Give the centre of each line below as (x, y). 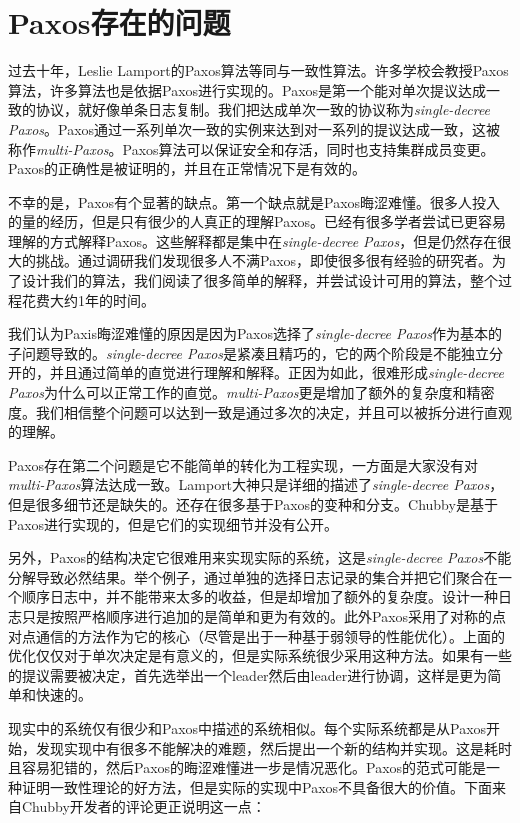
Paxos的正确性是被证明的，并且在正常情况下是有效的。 (187, 168)
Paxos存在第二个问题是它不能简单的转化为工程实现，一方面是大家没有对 (243, 464)
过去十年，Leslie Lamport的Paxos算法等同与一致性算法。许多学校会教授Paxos (258, 70)
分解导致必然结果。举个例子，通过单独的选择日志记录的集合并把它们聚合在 (253, 576)
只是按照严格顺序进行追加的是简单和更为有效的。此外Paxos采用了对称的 (257, 615)
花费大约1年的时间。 (88, 299)
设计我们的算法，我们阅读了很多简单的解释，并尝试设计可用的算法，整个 (259, 280)
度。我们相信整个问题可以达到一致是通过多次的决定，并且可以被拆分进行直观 (260, 411)
